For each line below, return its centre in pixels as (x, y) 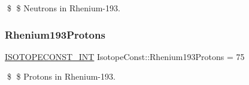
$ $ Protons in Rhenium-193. (61, 76)
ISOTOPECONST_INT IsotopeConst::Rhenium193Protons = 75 (125, 56)
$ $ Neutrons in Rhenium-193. (63, 8)
